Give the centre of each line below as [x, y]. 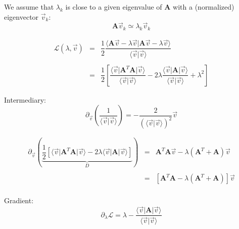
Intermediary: [25, 99]
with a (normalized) [204, 7]
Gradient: [19, 200]
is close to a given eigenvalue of [114, 7]
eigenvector [21, 16]
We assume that [29, 7]
